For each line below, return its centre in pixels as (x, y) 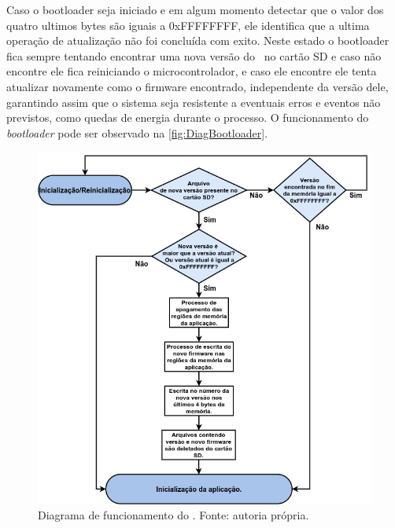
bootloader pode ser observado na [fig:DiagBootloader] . (137, 132)
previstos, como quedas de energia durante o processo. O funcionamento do (188, 117)
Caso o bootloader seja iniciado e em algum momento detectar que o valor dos (195, 9)
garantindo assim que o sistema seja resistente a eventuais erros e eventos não (194, 102)
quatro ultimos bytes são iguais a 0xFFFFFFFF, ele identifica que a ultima (188, 25)
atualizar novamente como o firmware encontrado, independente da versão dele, (197, 86)
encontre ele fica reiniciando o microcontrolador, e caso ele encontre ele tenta (192, 71)
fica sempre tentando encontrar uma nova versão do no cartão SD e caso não (194, 55)
